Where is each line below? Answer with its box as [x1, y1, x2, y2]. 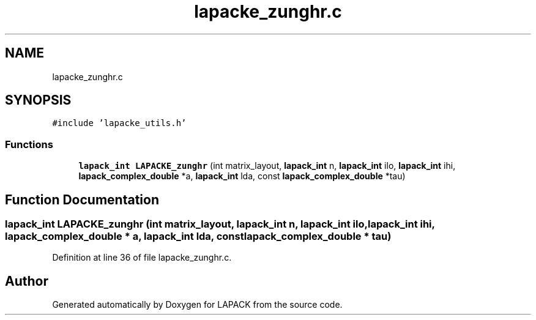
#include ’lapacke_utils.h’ [52, 118, 187, 128]
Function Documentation [5, 192, 159, 207]
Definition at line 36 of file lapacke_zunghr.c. [52, 252, 232, 263]
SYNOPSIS [5, 92, 72, 108]
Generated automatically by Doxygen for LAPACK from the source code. [52, 299, 343, 310]
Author [5, 273, 48, 289]
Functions [5, 138, 53, 151]
